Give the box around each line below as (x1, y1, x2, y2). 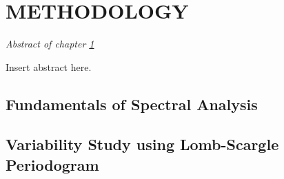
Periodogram (6, 154, 99, 175)
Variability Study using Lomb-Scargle (6, 134, 279, 155)
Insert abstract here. (6, 59, 92, 74)
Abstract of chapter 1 (6, 36, 94, 51)
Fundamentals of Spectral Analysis (6, 93, 258, 114)
